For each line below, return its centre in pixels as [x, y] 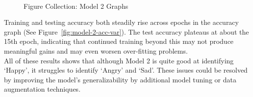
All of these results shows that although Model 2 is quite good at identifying [119, 60]
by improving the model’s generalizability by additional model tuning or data [120, 79]
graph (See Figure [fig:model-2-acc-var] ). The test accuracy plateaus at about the [126, 31]
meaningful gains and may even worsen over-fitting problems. [96, 50]
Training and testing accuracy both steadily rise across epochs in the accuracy [121, 22]
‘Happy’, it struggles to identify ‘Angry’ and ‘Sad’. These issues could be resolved [126, 70]
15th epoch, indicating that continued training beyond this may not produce [119, 41]
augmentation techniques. [42, 89]
